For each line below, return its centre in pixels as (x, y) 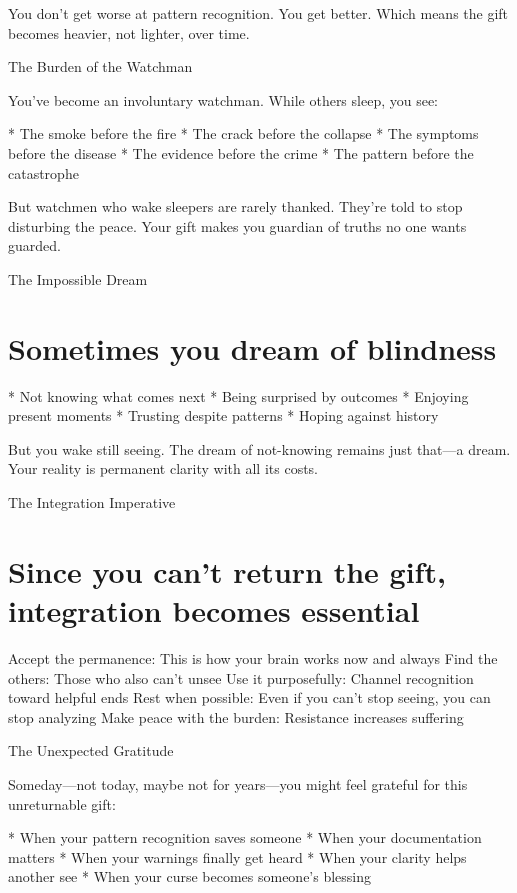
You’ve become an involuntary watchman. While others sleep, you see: (223, 99)
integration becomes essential (214, 610)
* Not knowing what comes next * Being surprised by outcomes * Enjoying (238, 395)
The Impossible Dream (78, 278)
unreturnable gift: (62, 803)
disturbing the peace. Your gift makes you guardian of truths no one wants (237, 225)
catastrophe (43, 172)
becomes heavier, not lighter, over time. (129, 32)
